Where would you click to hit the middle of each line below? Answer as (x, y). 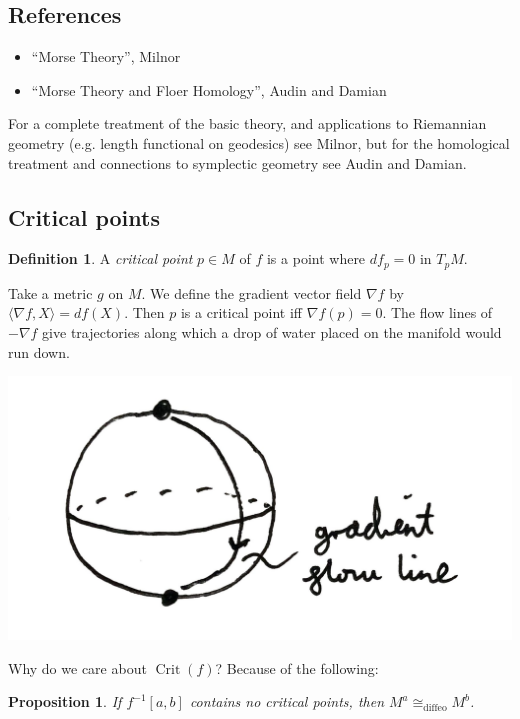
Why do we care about (77, 667)
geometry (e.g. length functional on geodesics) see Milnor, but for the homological (259, 142)
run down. (39, 351)
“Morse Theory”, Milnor (106, 56)
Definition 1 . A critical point (100, 258)
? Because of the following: (297, 667)
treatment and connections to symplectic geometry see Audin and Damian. (237, 162)
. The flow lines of (437, 312)
